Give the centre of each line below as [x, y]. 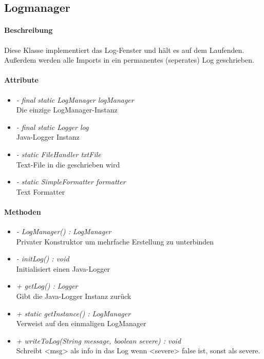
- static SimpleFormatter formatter [71, 182]
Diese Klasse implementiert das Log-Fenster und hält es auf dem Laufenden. [124, 50]
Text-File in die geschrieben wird [68, 164]
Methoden [23, 211]
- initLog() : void [43, 259]
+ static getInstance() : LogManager [73, 313]
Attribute [21, 80]
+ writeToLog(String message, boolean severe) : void [99, 340]
